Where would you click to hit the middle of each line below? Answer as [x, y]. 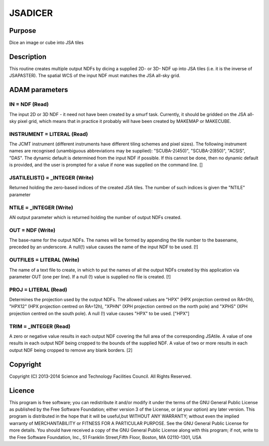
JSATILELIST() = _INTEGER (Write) [52, 178]
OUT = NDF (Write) [32, 230]
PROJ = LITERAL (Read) [38, 290]
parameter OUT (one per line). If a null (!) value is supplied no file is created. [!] [90, 277]
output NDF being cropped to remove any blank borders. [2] [71, 350]
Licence [22, 390]
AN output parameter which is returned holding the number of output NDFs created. [95, 217]
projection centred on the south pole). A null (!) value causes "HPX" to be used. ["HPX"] [99, 313]
